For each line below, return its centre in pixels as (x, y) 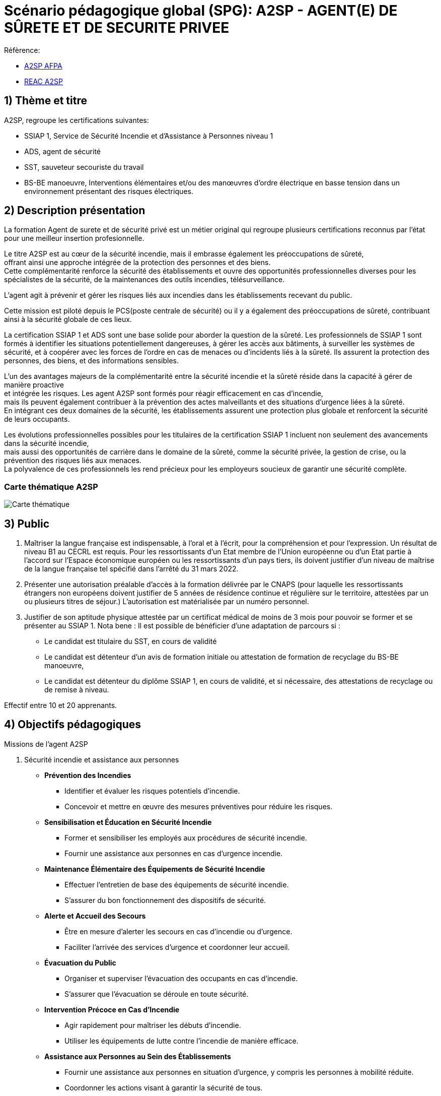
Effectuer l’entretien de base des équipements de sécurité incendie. (177, 884)
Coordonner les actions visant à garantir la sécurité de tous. (164, 1087)
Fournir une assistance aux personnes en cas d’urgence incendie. (174, 853)
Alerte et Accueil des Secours (95, 916)
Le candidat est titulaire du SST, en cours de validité (131, 641)
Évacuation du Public (80, 962)
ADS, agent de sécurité (63, 151)
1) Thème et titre (46, 101)
